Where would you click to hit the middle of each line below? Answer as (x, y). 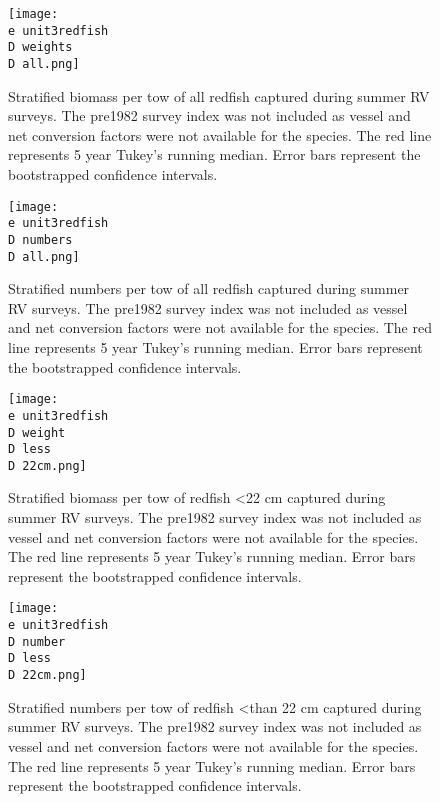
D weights (40, 47)
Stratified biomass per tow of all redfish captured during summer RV (219, 95)
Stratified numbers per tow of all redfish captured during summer (209, 288)
